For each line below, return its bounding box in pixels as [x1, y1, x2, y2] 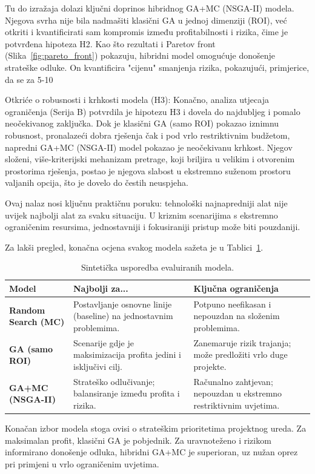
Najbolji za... [73, 281, 128, 294]
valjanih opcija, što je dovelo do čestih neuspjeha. [5, 176, 188, 189]
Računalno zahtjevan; [193, 375, 273, 387]
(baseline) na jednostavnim [73, 309, 173, 322]
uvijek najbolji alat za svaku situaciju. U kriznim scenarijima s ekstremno [5, 208, 278, 221]
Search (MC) [9, 315, 65, 328]
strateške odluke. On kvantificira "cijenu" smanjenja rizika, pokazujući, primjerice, [5, 61, 310, 73]
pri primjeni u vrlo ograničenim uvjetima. [5, 457, 159, 470]
